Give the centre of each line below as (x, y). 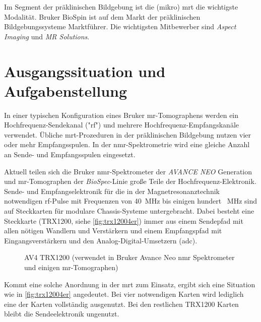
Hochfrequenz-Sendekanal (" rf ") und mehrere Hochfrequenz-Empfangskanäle (122, 125)
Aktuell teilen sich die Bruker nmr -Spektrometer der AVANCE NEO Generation (128, 171)
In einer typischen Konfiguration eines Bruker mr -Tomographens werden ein (121, 115)
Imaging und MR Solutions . (47, 36)
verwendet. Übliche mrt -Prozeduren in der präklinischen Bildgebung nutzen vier (128, 134)
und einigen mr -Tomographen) (71, 267)
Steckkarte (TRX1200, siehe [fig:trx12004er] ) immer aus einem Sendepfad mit (124, 220)
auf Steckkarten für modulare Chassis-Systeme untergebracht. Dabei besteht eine (129, 211)
